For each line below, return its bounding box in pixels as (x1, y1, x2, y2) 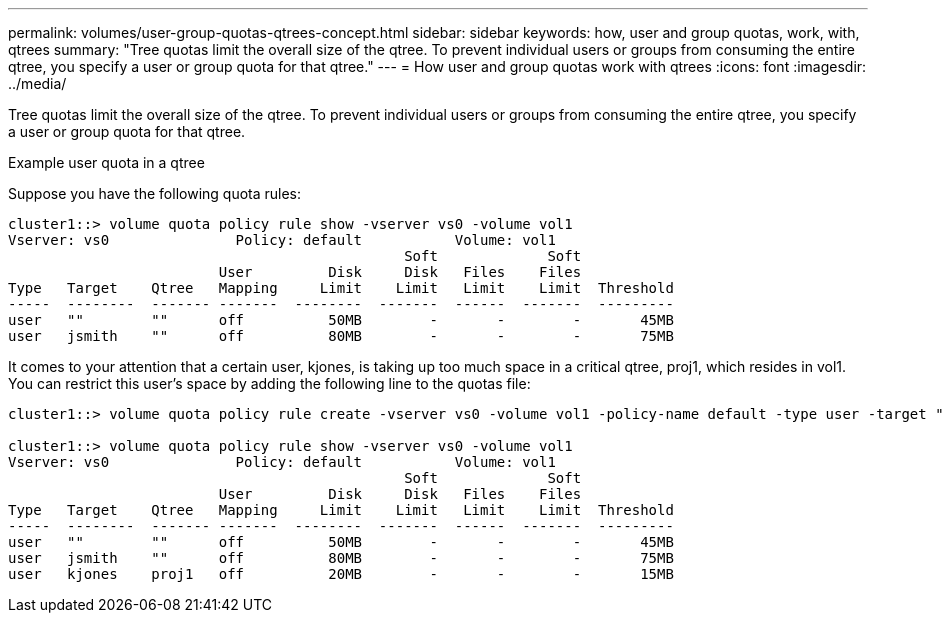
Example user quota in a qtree (8, 154, 205, 171)
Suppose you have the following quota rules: (8, 185, 302, 202)
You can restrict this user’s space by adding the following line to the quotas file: (8, 375, 531, 392)
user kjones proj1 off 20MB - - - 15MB (8, 566, 674, 582)
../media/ (8, 75, 67, 92)
